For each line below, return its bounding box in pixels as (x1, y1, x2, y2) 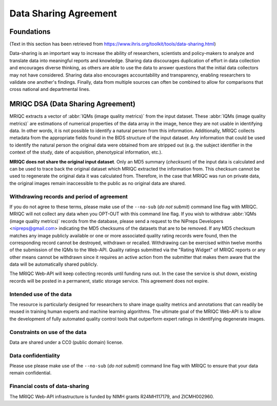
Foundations (9, 27, 51, 36)
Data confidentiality (9, 352, 60, 359)
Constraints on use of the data (9, 328, 87, 336)
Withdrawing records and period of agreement (9, 193, 128, 200)
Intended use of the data (9, 290, 72, 298)
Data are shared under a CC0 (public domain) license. (9, 339, 124, 345)
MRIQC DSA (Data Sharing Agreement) (9, 100, 136, 108)
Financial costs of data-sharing (9, 383, 89, 390)
